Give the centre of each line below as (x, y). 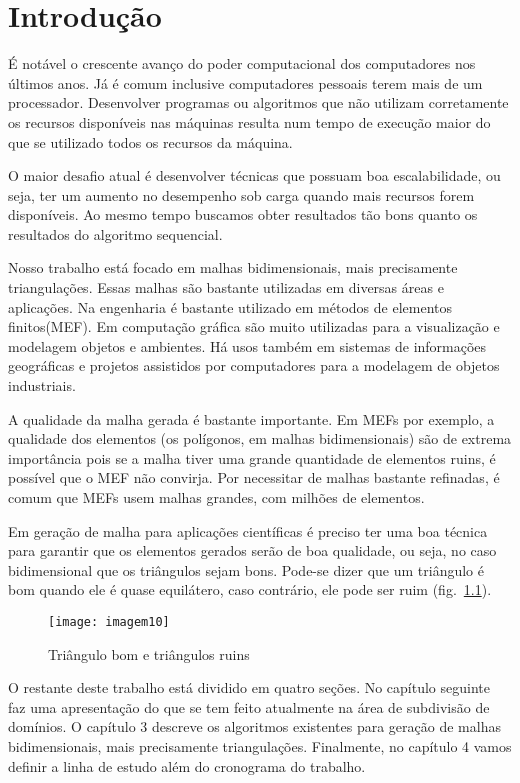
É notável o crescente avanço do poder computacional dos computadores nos (242, 63)
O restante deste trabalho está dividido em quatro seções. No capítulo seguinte (249, 687)
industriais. (42, 385)
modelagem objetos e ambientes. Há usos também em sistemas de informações (247, 345)
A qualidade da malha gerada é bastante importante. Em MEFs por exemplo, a (251, 418)
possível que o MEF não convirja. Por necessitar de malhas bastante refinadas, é (254, 477)
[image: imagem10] (109, 621)
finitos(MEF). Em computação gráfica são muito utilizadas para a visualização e (254, 326)
